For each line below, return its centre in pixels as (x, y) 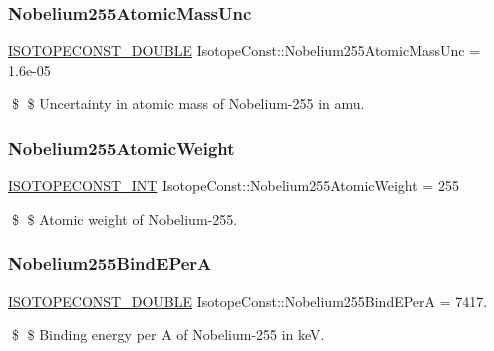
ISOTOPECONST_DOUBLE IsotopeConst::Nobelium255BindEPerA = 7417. (248, 300)
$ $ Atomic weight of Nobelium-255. (124, 218)
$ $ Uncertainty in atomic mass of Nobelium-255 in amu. (188, 103)
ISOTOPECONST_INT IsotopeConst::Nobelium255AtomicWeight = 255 (233, 185)
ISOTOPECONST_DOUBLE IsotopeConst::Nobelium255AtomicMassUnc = (244, 50)
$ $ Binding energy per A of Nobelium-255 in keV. (168, 334)
